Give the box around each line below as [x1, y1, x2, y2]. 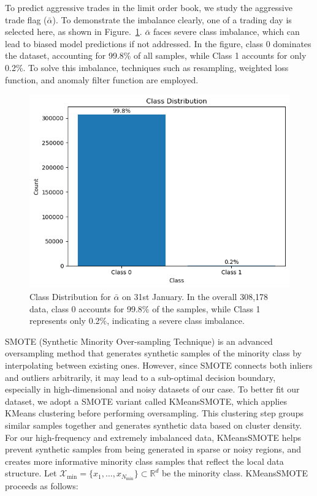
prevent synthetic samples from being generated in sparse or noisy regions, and [5, 443, 301, 456]
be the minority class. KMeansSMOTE [161, 467, 308, 479]
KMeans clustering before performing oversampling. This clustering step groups [5, 407, 304, 419]
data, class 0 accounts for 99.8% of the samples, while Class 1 [29, 302, 261, 315]
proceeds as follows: [5, 479, 78, 492]
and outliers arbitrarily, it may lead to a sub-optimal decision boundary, [5, 370, 276, 383]
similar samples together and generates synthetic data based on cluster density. [5, 419, 302, 431]
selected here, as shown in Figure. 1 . [5, 25, 142, 38]
